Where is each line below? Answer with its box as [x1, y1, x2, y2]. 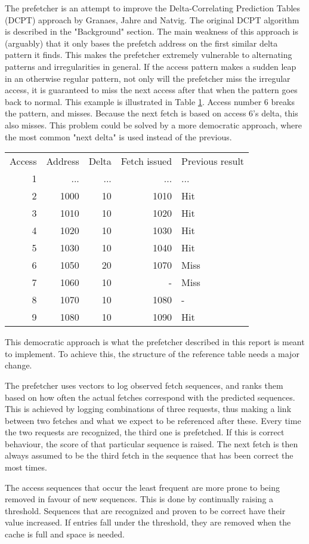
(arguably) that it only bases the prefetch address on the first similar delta [5, 36, 278, 49]
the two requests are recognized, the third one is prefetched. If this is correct [5, 426, 285, 438]
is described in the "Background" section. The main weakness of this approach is [5, 25, 298, 38]
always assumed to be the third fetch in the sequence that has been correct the [5, 449, 293, 462]
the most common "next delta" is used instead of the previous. [5, 130, 232, 143]
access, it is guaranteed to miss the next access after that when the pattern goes [5, 84, 298, 96]
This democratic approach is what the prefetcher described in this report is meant [5, 336, 305, 348]
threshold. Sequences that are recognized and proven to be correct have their [5, 504, 286, 517]
